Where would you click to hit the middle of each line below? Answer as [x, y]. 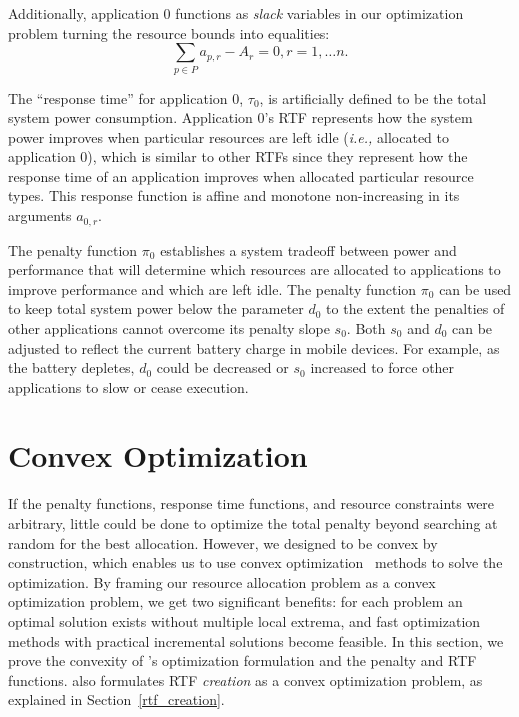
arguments [40, 215]
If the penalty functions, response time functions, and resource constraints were [251, 503]
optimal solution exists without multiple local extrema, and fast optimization [244, 620]
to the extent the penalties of [415, 308]
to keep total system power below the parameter [156, 308]
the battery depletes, [71, 367]
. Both [366, 327]
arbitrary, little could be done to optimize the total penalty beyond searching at [253, 523]
